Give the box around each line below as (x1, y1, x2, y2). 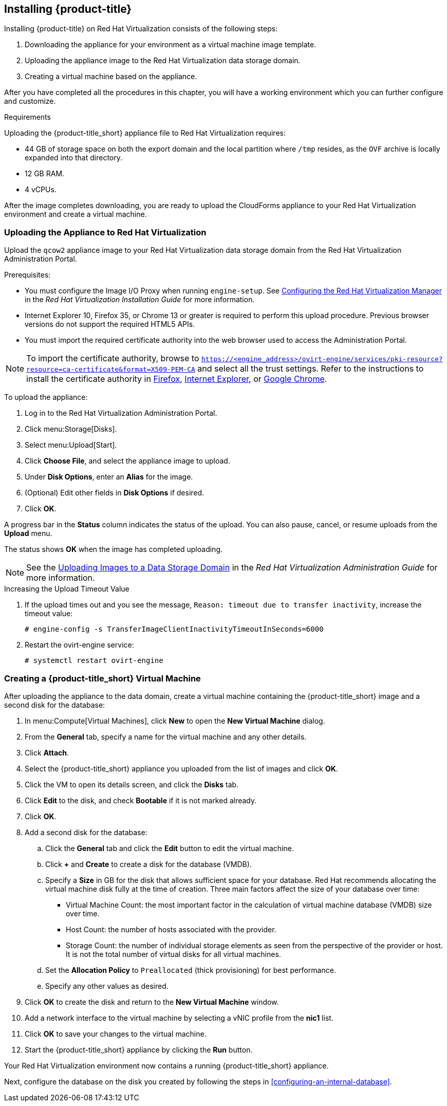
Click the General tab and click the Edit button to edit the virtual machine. (45, 843, 294, 853)
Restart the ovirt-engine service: (25, 640, 134, 650)
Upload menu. (4, 529, 52, 538)
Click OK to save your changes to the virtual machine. (25, 1029, 207, 1038)
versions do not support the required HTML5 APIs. (25, 320, 195, 329)
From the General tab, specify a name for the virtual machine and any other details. (25, 732, 307, 741)
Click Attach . (25, 748, 69, 757)
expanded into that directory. (25, 153, 123, 162)
